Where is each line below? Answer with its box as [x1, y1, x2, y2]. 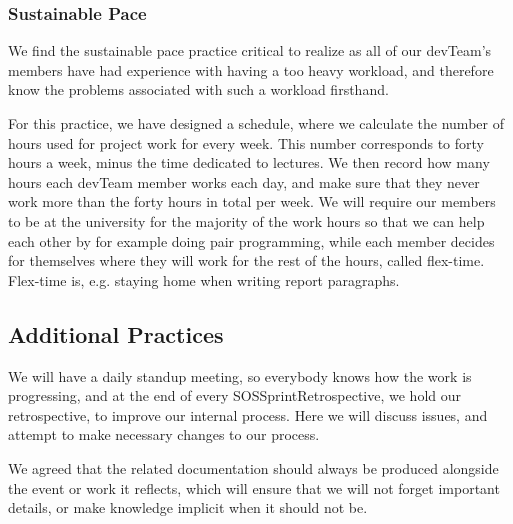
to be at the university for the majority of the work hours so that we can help [8, 210, 485, 231]
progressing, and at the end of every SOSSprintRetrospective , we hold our [8, 385, 461, 406]
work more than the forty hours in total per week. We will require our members [8, 191, 496, 212]
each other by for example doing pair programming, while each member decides [8, 230, 495, 251]
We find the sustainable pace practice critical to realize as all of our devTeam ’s [8, 40, 492, 61]
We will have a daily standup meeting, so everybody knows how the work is [8, 365, 472, 386]
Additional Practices [8, 318, 224, 349]
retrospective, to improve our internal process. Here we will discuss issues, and [8, 404, 488, 425]
